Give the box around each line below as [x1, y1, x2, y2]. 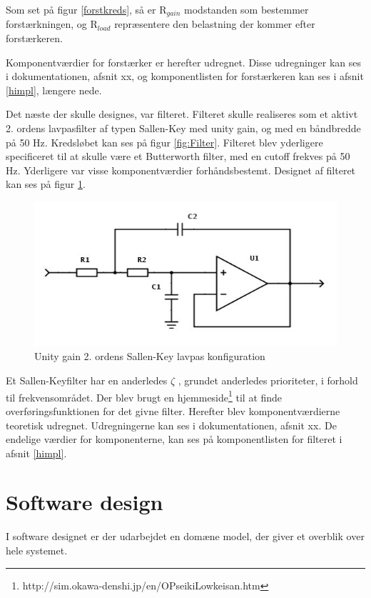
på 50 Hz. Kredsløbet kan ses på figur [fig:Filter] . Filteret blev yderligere [6, 134, 323, 149]
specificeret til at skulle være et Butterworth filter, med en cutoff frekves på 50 [6, 149, 350, 164]
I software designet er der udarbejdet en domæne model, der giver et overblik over [6, 529, 365, 544]
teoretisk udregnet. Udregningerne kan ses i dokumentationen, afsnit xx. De [6, 417, 337, 432]
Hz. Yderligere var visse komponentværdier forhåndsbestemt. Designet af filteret [6, 162, 356, 177]
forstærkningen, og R [6, 16, 98, 31]
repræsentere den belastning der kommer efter [114, 16, 315, 31]
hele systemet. [6, 543, 68, 558]
